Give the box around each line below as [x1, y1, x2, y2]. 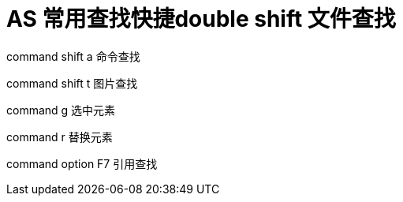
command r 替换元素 [6, 129, 113, 144]
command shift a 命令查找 [6, 49, 140, 63]
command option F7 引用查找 [6, 156, 158, 170]
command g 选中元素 [6, 103, 116, 117]
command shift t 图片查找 [6, 76, 138, 90]
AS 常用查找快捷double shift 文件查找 [6, 6, 396, 32]
